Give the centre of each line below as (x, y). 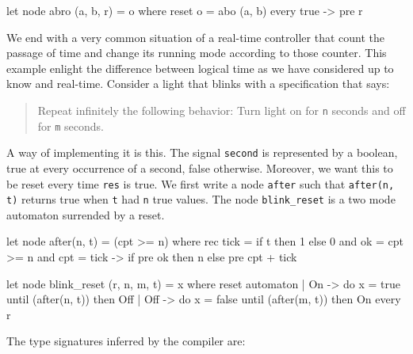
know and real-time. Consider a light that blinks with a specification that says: (198, 84)
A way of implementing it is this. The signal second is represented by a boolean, (202, 152)
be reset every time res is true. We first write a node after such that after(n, (201, 183)
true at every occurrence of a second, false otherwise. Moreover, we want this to (200, 167)
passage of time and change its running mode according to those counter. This (197, 53)
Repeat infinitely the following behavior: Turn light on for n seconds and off (222, 110)
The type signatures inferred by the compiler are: (126, 341)
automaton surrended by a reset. (86, 214)
